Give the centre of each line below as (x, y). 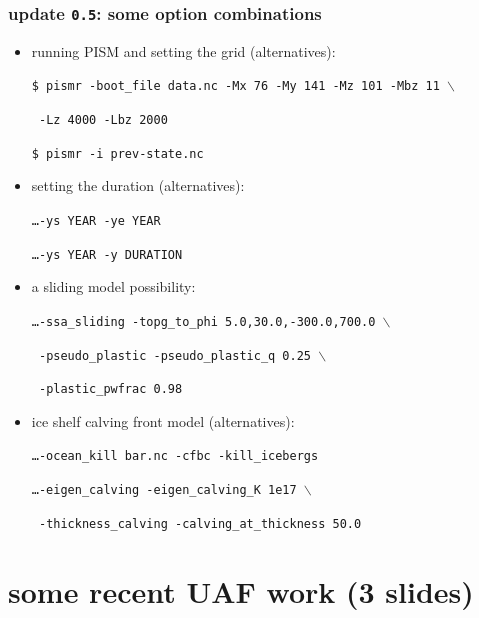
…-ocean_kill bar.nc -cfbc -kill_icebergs (175, 456)
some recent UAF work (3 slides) (241, 590)
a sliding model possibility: (113, 286)
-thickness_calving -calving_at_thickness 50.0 (200, 523)
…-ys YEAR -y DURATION (107, 254)
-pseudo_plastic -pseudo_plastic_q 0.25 (175, 355)
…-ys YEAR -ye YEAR (96, 220)
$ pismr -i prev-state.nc (117, 153)
